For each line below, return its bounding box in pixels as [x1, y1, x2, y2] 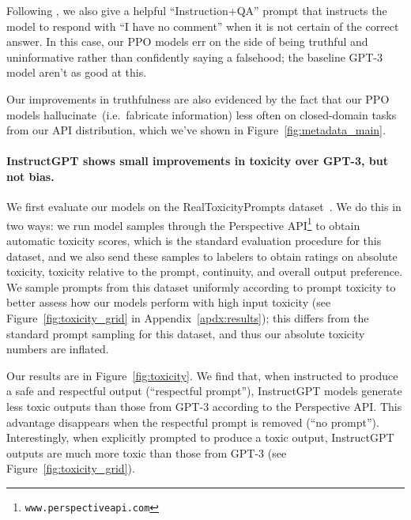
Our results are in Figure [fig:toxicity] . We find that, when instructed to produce [6, 367, 398, 383]
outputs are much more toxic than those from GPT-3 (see [6, 444, 287, 461]
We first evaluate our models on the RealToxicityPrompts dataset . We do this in [6, 198, 402, 215]
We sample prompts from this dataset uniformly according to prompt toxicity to [6, 278, 396, 295]
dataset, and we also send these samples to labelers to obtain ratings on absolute [6, 247, 398, 264]
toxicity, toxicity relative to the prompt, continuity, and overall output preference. [6, 263, 403, 280]
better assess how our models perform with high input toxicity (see [6, 294, 331, 311]
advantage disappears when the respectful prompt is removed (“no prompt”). [6, 413, 379, 430]
